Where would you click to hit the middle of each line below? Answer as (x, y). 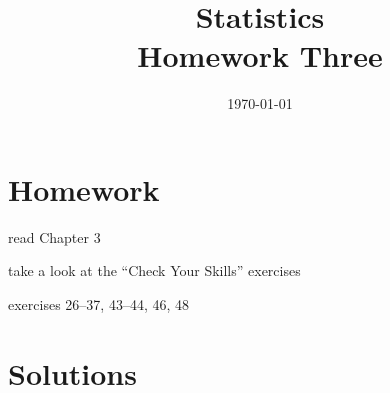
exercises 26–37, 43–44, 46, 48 (98, 304)
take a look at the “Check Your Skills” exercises (154, 270)
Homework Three (260, 55)
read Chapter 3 (54, 236)
